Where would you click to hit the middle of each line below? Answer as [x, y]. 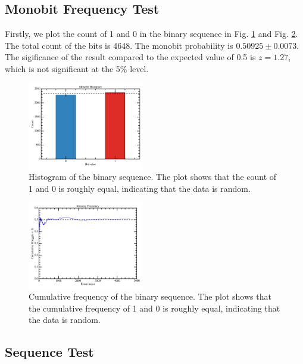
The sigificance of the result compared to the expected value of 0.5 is [130, 57]
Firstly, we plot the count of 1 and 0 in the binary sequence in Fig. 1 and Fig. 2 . [151, 34]
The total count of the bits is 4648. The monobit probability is [119, 45]
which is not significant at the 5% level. [77, 68]
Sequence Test [49, 352]
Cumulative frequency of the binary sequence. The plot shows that [150, 296]
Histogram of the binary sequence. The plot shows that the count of [153, 177]
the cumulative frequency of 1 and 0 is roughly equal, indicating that [154, 308]
